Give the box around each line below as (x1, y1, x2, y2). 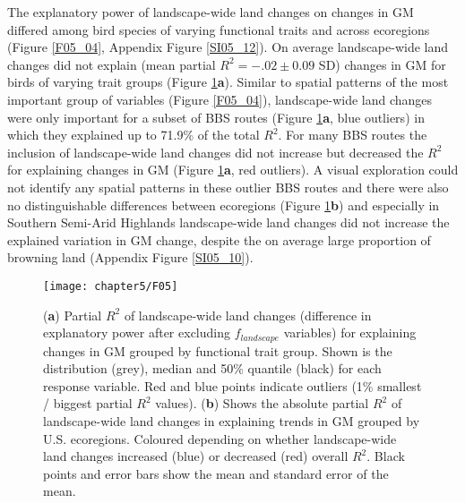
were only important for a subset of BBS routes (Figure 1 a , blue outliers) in (7, 107, 425, 126)
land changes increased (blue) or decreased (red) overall (43, 447, 349, 465)
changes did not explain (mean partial (7, 55, 216, 73)
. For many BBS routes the (278, 125, 427, 144)
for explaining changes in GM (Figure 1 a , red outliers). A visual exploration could (7, 160, 459, 179)
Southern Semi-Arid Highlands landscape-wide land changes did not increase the (7, 213, 450, 232)
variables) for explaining (283, 323, 417, 342)
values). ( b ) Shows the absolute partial (155, 394, 369, 413)
